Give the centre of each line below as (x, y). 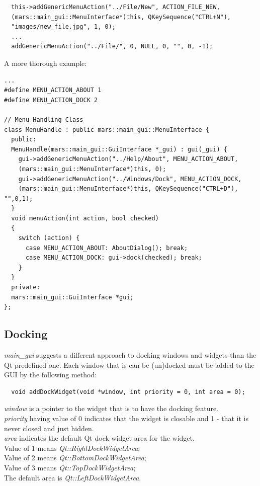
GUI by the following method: (51, 375)
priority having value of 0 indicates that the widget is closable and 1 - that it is (126, 418)
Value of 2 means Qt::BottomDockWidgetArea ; (75, 458)
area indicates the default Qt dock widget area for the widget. (99, 438)
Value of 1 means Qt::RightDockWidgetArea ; (72, 448)
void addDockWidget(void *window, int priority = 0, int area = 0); (128, 392)
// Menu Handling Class (44, 119)
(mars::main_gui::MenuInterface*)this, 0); (92, 169)
